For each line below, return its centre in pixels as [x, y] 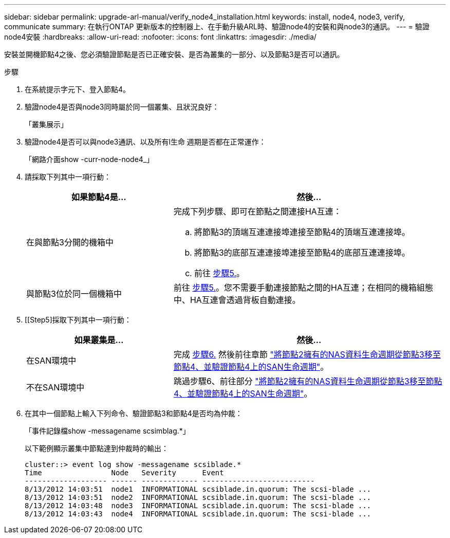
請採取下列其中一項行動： [68, 177]
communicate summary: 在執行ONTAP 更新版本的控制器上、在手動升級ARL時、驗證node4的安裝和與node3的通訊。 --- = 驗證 [217, 26]
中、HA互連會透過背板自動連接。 [237, 300]
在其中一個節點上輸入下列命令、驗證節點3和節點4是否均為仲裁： [134, 413]
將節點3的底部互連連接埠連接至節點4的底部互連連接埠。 [302, 253]
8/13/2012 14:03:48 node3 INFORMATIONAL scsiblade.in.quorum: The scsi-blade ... [198, 506]
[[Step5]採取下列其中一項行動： [78, 320]
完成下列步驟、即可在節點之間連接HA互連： [257, 211]
